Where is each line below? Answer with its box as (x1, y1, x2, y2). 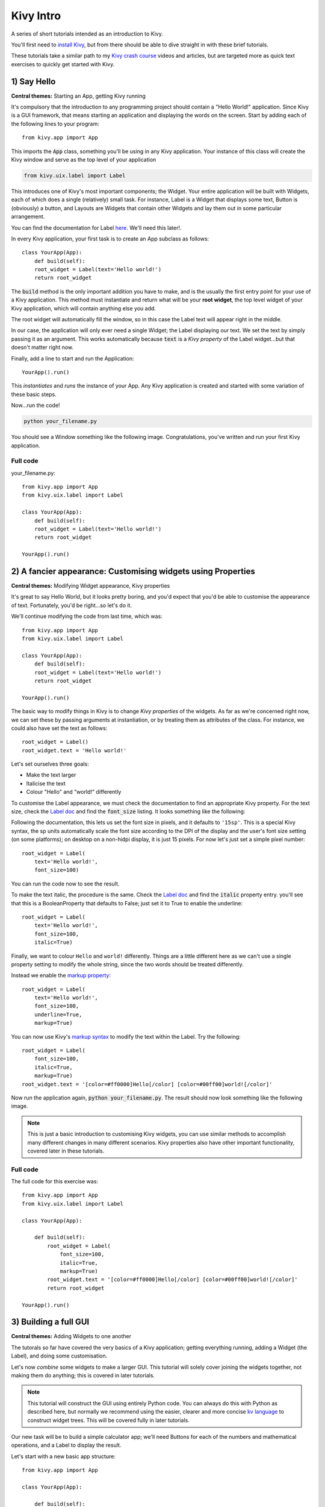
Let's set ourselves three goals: (11, 760, 90, 768)
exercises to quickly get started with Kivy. (11, 60, 115, 68)
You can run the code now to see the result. (11, 880, 120, 887)
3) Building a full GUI (11, 1317, 90, 1327)
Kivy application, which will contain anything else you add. (11, 304, 156, 312)
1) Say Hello (11, 76, 56, 87)
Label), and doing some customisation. (11, 1352, 108, 1359)
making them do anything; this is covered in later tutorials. (11, 1372, 155, 1379)
